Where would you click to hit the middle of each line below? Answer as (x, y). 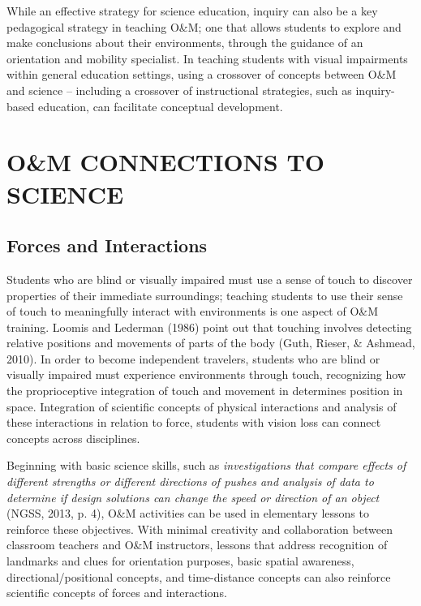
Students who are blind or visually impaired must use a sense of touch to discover (210, 279)
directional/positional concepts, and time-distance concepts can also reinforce (199, 576)
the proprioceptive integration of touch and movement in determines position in (205, 391)
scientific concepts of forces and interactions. (117, 593)
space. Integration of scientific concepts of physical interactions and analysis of (202, 406)
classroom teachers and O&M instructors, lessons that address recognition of (197, 545)
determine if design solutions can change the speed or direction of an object (193, 497)
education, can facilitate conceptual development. (160, 106)
